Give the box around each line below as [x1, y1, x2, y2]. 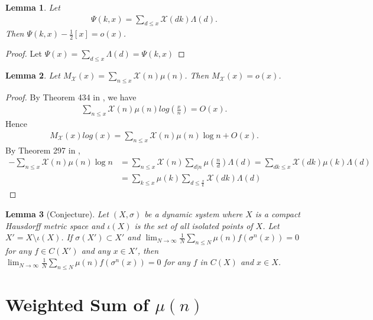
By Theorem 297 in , [5, 143, 81, 156]
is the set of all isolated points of [134, 219, 253, 231]
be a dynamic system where [144, 207, 243, 220]
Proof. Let [5, 47, 42, 60]
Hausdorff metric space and [5, 219, 105, 231]
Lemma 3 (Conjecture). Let [5, 207, 109, 220]
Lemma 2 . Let [5, 69, 60, 81]
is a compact [255, 207, 300, 220]
